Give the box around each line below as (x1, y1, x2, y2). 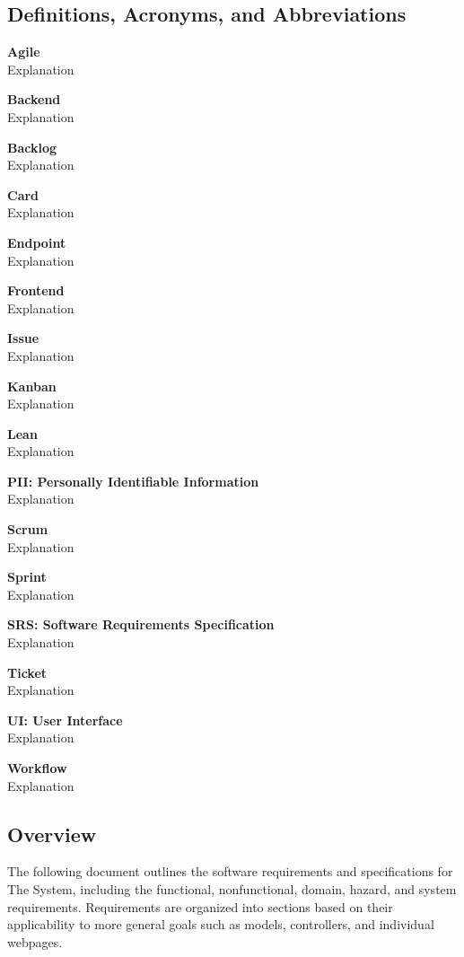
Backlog (7, 137, 57, 156)
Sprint (7, 567, 47, 586)
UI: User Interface (7, 710, 123, 729)
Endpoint (7, 233, 66, 251)
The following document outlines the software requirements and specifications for (7, 862, 453, 881)
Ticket (7, 663, 48, 681)
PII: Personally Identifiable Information (7, 471, 259, 490)
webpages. (7, 932, 63, 951)
